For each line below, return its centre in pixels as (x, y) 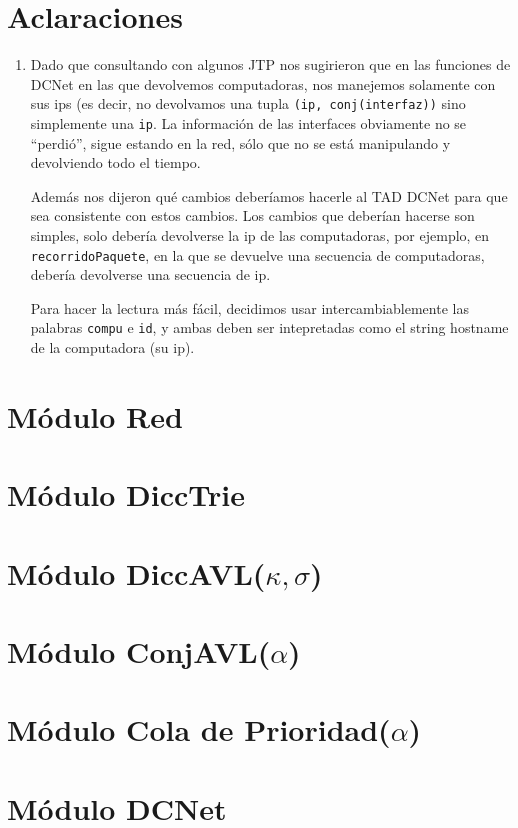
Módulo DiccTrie (126, 494)
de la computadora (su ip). (112, 347)
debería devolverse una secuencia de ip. (150, 274)
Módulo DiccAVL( (136, 572)
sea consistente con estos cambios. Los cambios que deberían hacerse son (252, 215)
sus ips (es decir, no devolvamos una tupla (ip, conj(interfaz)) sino (248, 103)
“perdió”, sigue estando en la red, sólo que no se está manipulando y (240, 142)
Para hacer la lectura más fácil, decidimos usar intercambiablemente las (249, 307)
